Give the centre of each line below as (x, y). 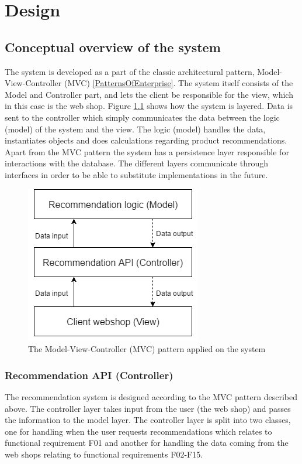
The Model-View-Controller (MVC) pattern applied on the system (147, 349)
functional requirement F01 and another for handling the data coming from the (147, 443)
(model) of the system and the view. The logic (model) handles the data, (135, 129)
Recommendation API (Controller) (89, 375)
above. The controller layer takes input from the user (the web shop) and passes (148, 408)
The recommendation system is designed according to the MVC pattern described (151, 396)
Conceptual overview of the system (113, 47)
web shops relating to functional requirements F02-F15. (104, 454)
